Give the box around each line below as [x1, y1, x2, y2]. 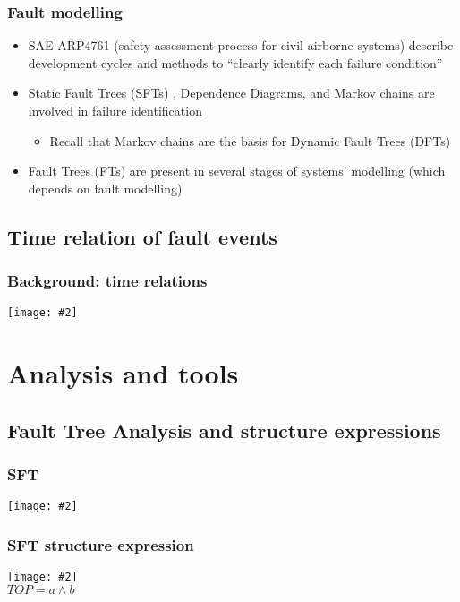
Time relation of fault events [7, 222, 277, 250]
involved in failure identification [28, 101, 202, 119]
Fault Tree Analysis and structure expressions [7, 416, 441, 443]
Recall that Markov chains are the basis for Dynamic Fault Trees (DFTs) [49, 131, 451, 150]
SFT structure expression [7, 533, 194, 555]
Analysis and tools [7, 355, 239, 391]
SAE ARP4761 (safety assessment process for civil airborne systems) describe [28, 36, 454, 55]
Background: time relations [7, 270, 208, 292]
